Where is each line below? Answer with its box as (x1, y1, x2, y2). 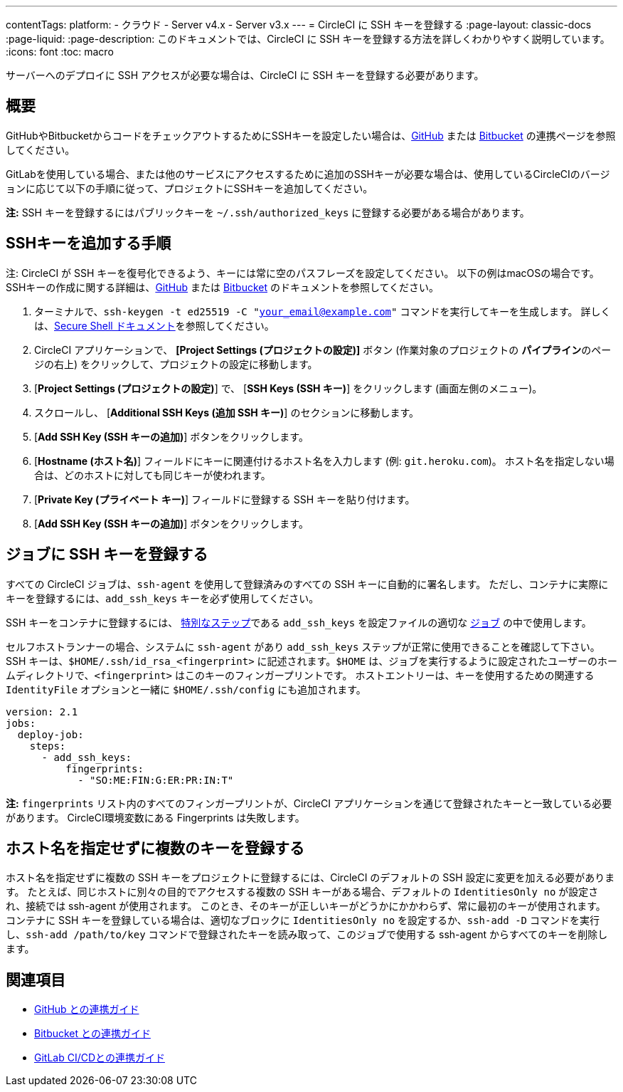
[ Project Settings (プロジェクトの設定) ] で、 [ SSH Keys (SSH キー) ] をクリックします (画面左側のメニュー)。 (34, 382, 543, 394)
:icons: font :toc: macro (6, 46, 114, 58)
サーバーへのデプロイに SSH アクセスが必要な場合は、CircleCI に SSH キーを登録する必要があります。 (6, 69, 484, 81)
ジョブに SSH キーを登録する (6, 545, 208, 564)
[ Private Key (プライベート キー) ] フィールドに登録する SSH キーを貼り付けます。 (34, 493, 415, 505)
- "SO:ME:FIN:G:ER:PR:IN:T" (78, 774, 234, 786)
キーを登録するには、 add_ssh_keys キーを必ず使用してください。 (6, 592, 319, 604)
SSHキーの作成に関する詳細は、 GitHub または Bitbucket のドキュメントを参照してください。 (6, 280, 440, 293)
